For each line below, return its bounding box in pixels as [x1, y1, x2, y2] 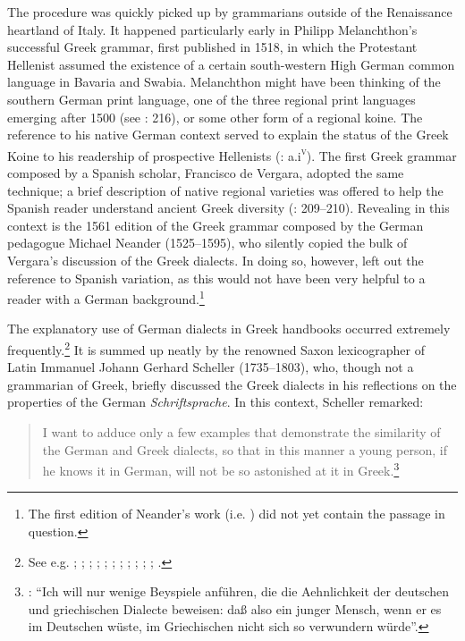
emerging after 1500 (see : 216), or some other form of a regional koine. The [7, 107, 423, 126]
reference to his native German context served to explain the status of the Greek [7, 125, 449, 144]
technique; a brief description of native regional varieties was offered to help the [7, 181, 444, 199]
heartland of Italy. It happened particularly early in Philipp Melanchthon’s [7, 20, 418, 38]
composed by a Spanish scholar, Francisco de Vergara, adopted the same [7, 164, 404, 181]
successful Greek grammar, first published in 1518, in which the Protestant [7, 38, 418, 56]
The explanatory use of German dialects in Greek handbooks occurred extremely [7, 319, 451, 338]
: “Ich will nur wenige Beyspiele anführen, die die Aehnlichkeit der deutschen [28, 582, 450, 601]
